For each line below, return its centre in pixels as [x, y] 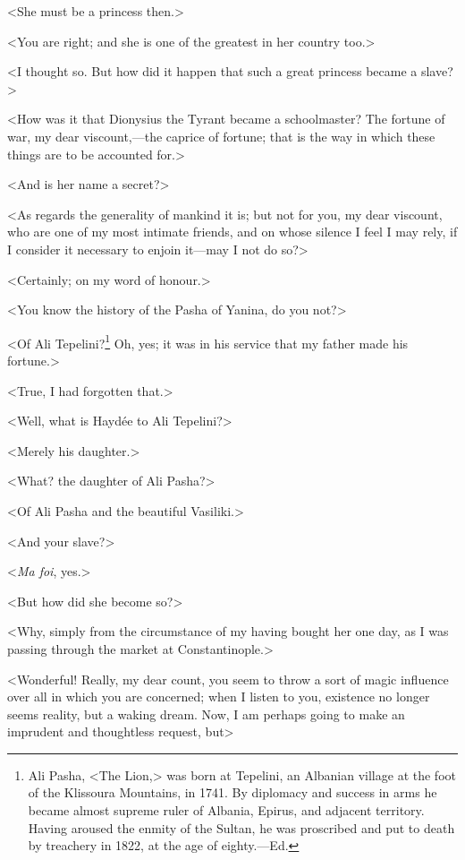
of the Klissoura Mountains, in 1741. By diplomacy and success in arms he [232, 792]
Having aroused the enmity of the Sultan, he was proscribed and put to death [241, 827]
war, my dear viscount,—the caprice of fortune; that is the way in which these [221, 136]
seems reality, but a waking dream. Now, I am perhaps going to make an [206, 714]
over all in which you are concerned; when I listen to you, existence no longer [219, 697]
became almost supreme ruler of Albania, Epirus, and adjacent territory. [226, 810]
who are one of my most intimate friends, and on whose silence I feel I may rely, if [232, 232]
